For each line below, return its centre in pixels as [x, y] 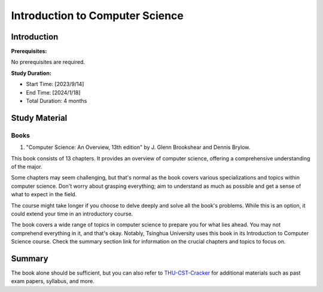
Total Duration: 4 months [57, 101]
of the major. [27, 166]
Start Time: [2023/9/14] [55, 84]
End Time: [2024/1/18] [53, 92]
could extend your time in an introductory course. [72, 214]
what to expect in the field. [44, 194]
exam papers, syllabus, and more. [53, 281]
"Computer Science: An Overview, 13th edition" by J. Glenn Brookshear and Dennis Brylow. [138, 147]
